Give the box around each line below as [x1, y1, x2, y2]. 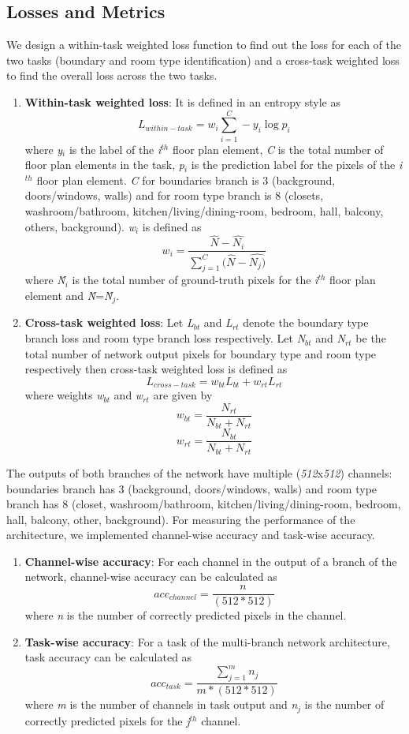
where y [24, 140, 63, 157]
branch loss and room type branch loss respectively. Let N [24, 330, 306, 346]
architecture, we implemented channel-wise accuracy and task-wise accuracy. [6, 526, 375, 543]
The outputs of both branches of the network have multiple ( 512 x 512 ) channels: [6, 464, 392, 481]
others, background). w [24, 218, 136, 234]
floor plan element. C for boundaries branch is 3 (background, [36, 171, 336, 188]
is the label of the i [69, 140, 162, 157]
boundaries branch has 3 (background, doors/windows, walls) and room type [6, 480, 377, 496]
